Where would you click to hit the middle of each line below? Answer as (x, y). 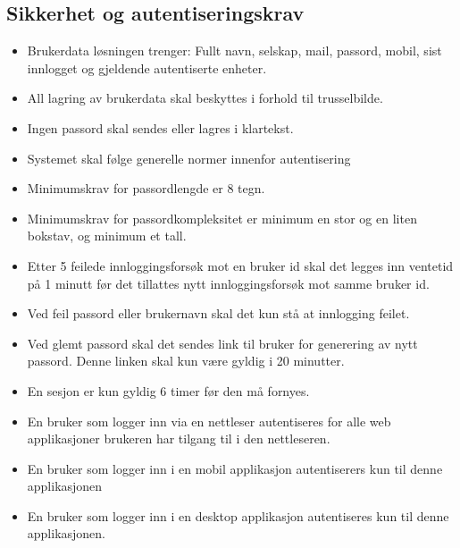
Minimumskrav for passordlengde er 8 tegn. (146, 188)
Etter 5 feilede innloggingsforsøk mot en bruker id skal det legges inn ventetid (240, 265)
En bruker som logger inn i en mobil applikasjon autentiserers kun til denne (235, 468)
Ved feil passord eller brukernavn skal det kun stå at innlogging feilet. (218, 313)
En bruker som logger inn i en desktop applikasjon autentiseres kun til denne (238, 515)
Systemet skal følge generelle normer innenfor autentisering (189, 158)
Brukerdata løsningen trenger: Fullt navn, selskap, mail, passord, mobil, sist (234, 51)
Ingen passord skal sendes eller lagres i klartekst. (160, 127)
